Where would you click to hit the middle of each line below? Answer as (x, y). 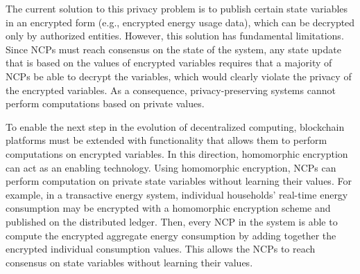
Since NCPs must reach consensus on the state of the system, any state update (173, 49)
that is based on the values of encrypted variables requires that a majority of (169, 63)
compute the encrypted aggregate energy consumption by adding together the (171, 235)
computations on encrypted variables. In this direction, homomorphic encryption (177, 153)
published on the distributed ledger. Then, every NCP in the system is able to (172, 221)
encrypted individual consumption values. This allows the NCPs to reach (161, 249)
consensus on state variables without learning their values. (129, 262)
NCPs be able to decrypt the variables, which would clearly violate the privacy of (179, 76)
